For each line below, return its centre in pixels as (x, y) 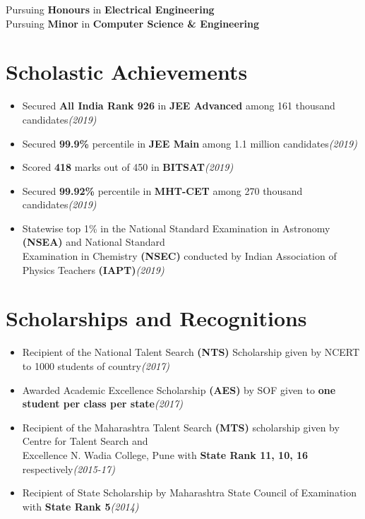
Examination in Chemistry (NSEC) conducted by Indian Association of (179, 256)
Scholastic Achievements (127, 72)
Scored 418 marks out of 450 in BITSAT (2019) (128, 167)
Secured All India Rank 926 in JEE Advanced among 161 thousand (179, 106)
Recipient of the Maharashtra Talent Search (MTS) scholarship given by (181, 427)
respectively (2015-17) (68, 469)
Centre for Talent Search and (85, 441)
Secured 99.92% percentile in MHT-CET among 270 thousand (162, 190)
